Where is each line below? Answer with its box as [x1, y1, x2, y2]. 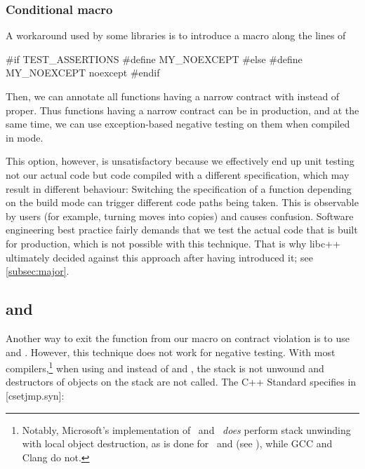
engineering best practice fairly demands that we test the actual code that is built [6, 222, 358, 237]
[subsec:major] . [6, 264, 69, 278]
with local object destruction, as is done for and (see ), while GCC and [22, 436, 333, 451]
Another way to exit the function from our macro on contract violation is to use [6, 330, 350, 345]
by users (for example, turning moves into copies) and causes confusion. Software [6, 208, 354, 223]
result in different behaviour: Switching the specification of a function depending [6, 181, 352, 196]
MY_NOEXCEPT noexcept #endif [6, 65, 160, 80]
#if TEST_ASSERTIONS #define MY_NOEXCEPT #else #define [6, 51, 303, 66]
